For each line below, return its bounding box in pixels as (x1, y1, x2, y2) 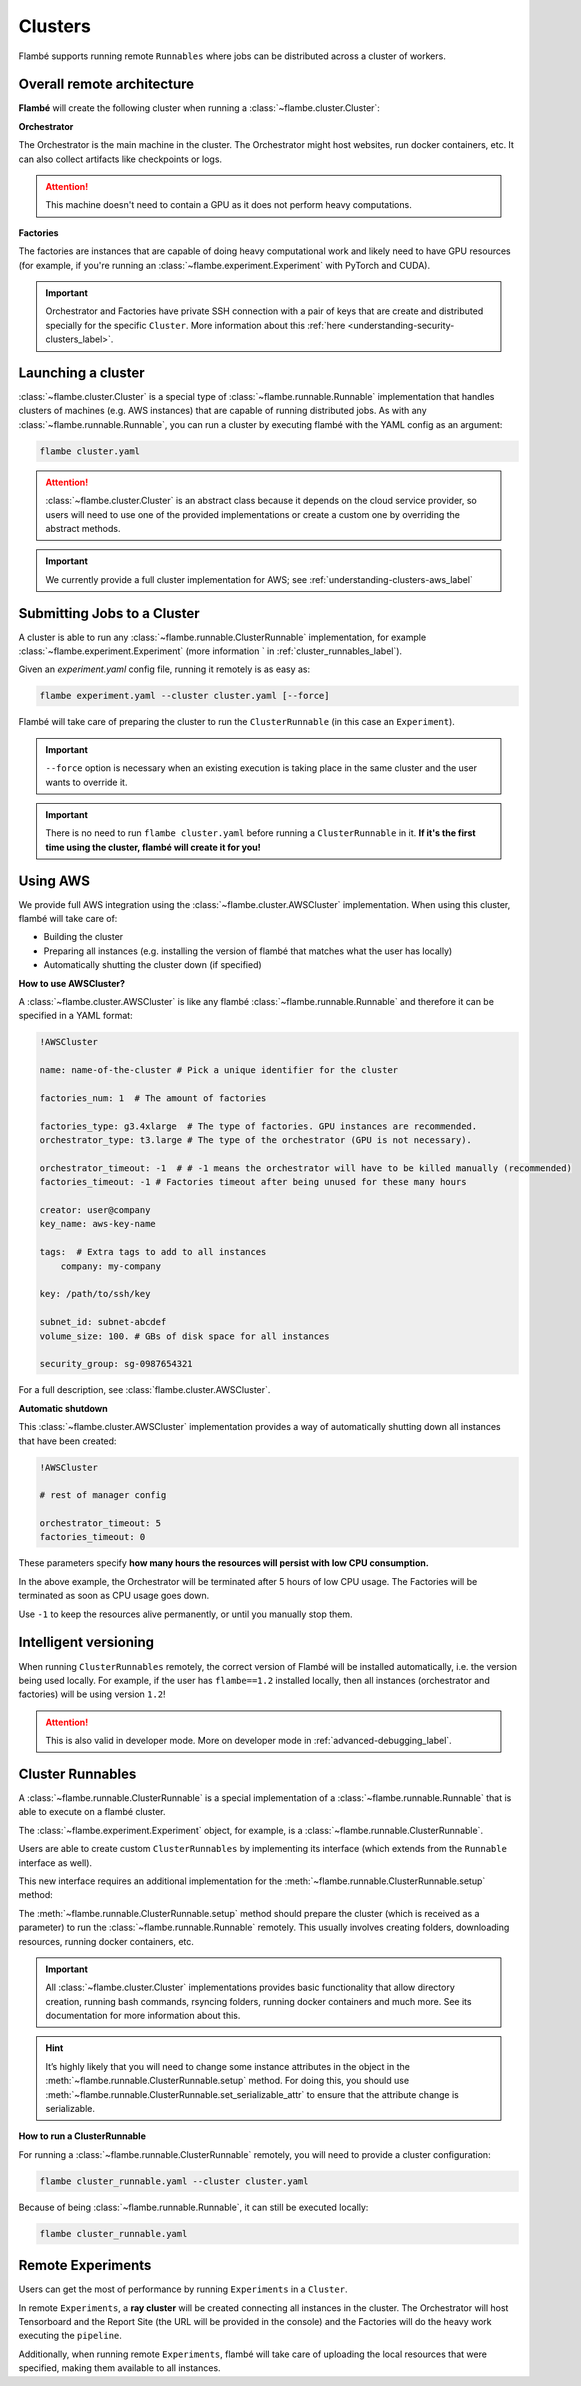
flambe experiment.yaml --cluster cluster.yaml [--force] (39, 690, 330, 702)
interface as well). (18, 1856, 93, 1869)
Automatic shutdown (18, 1402, 109, 1414)
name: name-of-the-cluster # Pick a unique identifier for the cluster (39, 1065, 399, 1076)
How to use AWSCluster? (18, 977, 125, 989)
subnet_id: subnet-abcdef (39, 1316, 167, 1328)
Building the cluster (43, 931, 124, 943)
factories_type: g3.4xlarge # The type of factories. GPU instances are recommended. (39, 1120, 478, 1132)
